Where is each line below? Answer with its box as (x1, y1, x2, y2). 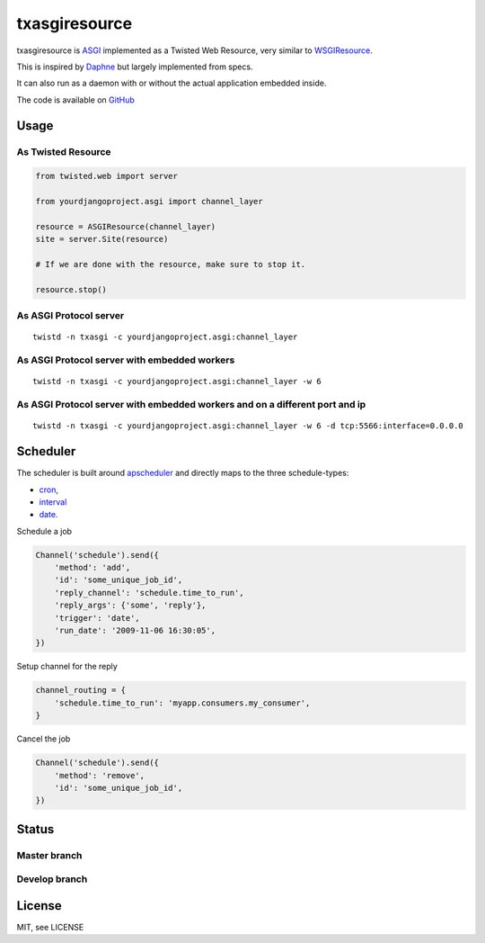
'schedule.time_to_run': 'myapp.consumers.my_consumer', (54, 697, 311, 708)
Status (16, 822, 55, 837)
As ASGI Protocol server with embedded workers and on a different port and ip (16, 399, 366, 411)
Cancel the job (16, 733, 71, 744)
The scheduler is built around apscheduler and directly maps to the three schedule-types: (16, 468, 349, 479)
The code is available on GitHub (16, 94, 135, 105)
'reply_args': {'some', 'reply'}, (54, 600, 207, 611)
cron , (39, 484, 58, 495)
